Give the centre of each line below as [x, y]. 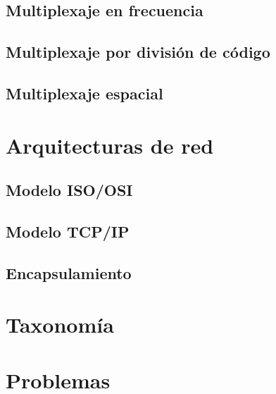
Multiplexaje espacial [84, 93]
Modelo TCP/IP [68, 231]
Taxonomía [60, 325]
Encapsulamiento [69, 272]
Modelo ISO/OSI [69, 190]
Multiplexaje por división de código [138, 52]
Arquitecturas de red [110, 145]
